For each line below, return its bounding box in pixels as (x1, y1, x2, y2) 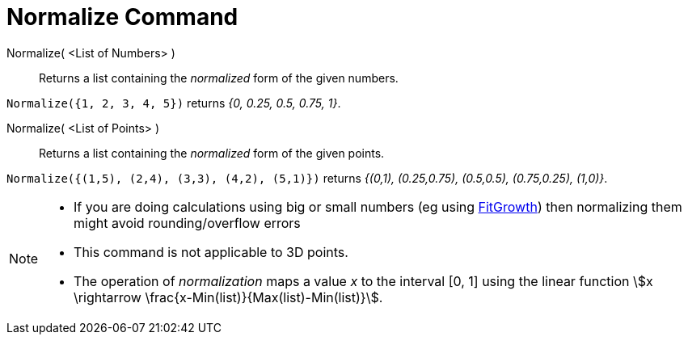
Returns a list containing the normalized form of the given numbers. (39, 70, 399, 85)
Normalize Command (6, 3, 238, 31)
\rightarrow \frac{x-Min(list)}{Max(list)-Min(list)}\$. (74, 288, 383, 305)
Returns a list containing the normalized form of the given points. (39, 145, 385, 160)
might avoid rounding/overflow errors (74, 214, 301, 231)
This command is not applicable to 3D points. (74, 243, 348, 260)
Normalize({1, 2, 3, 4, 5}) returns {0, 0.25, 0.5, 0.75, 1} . (6, 95, 341, 110)
